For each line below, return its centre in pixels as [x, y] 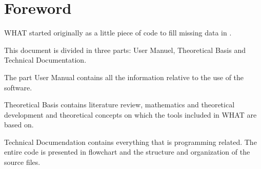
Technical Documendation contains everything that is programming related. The [130, 142]
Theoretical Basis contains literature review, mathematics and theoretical [119, 105]
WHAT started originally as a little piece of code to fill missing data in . [118, 33]
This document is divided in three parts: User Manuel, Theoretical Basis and [125, 50]
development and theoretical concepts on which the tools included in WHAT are [130, 114]
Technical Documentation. [45, 60]
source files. [22, 162]
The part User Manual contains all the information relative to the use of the [124, 77]
